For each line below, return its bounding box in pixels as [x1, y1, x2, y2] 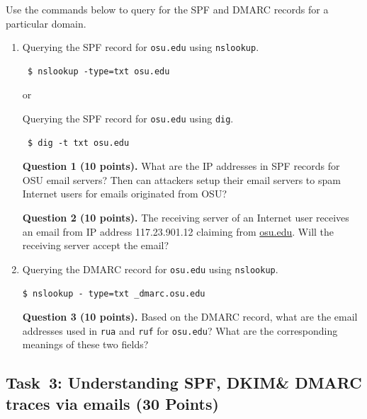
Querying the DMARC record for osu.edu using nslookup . [22, 261, 278, 276]
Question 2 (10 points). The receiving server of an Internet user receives [22, 210, 349, 225]
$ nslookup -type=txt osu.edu [27, 66, 170, 76]
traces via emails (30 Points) [6, 392, 219, 414]
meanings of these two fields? [22, 337, 149, 352]
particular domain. [6, 16, 86, 30]
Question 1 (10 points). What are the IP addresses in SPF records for [22, 159, 340, 173]
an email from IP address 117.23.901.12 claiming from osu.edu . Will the [22, 224, 334, 239]
